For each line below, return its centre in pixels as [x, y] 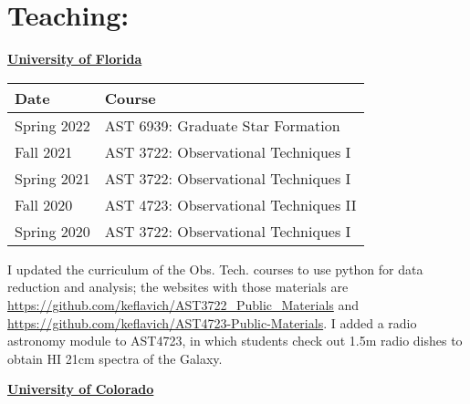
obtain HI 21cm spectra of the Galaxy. [115, 358]
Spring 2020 [52, 231]
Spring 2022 [52, 125]
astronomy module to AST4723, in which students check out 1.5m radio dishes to [235, 341]
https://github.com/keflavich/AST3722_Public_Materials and [183, 304]
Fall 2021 [44, 151]
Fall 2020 [44, 204]
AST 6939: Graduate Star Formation [222, 125]
